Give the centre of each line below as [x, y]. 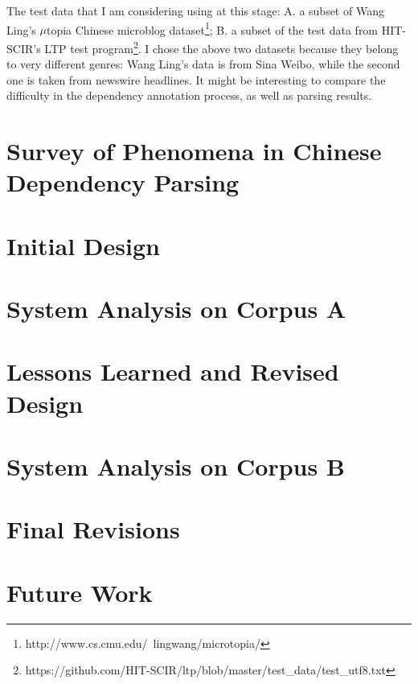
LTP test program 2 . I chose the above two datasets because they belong [221, 47]
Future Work [80, 592]
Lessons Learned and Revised [173, 371]
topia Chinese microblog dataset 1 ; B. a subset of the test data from [212, 28]
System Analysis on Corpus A [176, 308]
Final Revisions [93, 529]
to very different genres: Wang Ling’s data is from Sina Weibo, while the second [203, 64]
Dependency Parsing [123, 182]
